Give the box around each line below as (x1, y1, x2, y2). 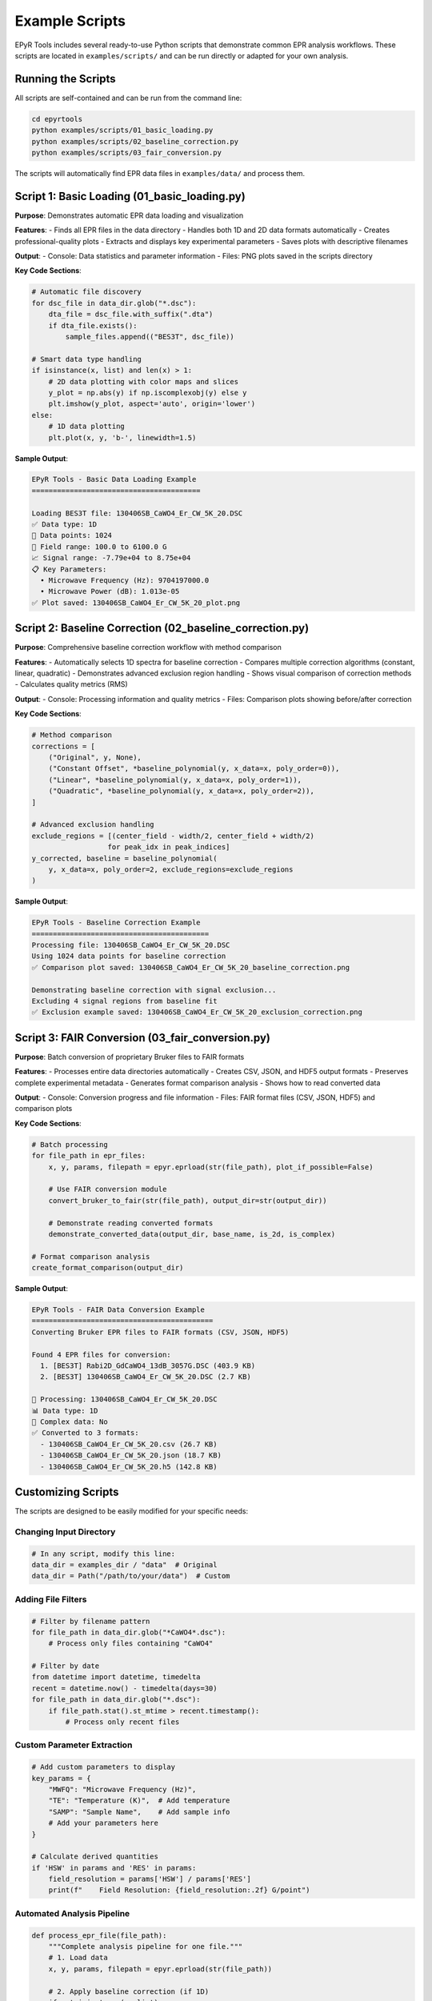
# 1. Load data (48, 1953, 108, 1963)
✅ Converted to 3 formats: (31, 1429, 139, 1438)
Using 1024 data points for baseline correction (31, 952, 226, 960)
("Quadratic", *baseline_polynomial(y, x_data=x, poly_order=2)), (48, 787, 315, 796)
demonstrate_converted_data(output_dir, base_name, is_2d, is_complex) (48, 1229, 336, 1238)
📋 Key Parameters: (31, 564, 107, 574)
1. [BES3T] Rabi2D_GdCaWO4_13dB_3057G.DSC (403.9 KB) (40, 1361, 256, 1370)
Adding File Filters (14, 1594, 87, 1605)
